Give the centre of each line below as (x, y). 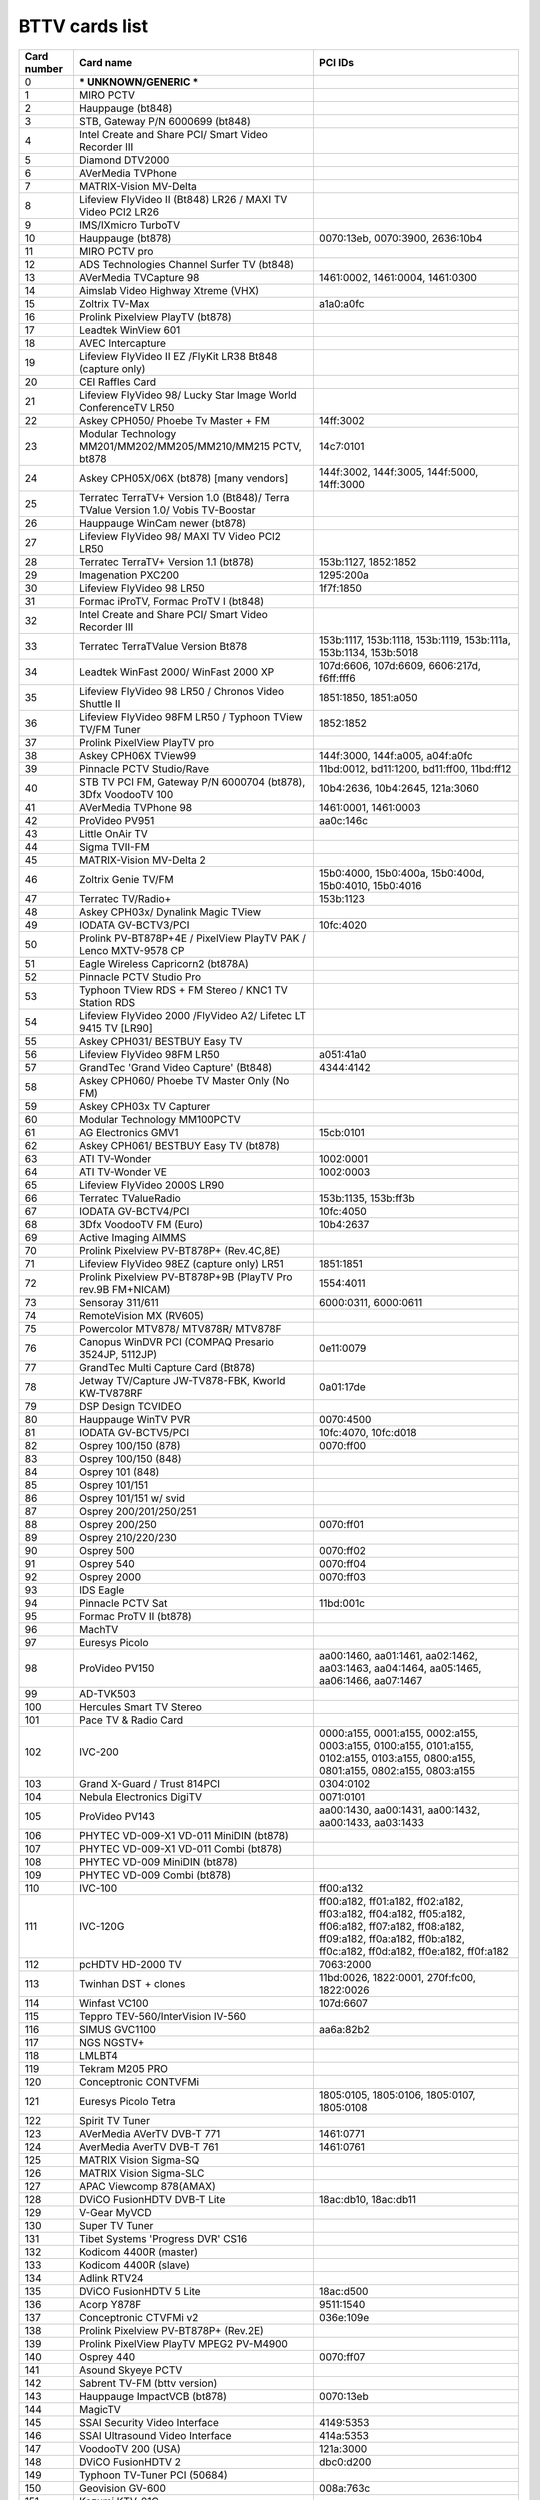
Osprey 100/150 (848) (130, 1458)
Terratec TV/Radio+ (125, 898)
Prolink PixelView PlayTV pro (146, 742)
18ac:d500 (343, 2291)
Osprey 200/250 (117, 1524)
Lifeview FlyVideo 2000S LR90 (151, 1185)
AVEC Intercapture (122, 343)
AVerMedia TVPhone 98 (135, 807)
